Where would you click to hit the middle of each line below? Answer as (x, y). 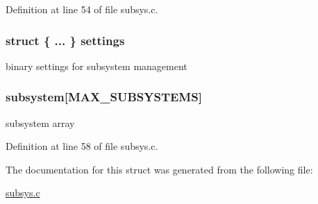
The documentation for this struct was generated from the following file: (159, 169)
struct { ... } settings (65, 40)
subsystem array (40, 122)
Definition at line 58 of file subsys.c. (82, 146)
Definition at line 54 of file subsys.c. (82, 9)
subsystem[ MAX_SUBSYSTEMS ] (104, 97)
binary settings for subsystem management (97, 66)
